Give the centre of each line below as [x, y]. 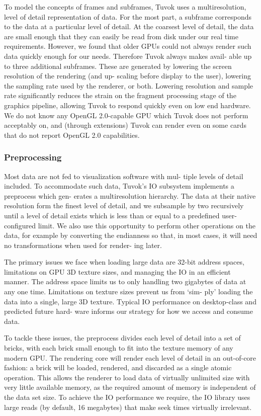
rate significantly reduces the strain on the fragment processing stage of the [120, 95]
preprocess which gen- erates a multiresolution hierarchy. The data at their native [130, 195]
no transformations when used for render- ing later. [83, 245]
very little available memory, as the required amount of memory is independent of [130, 387]
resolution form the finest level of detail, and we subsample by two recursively [124, 205]
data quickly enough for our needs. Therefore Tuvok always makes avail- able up [128, 56]
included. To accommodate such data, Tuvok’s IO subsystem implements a [119, 186]
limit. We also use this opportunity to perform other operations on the [147, 225]
